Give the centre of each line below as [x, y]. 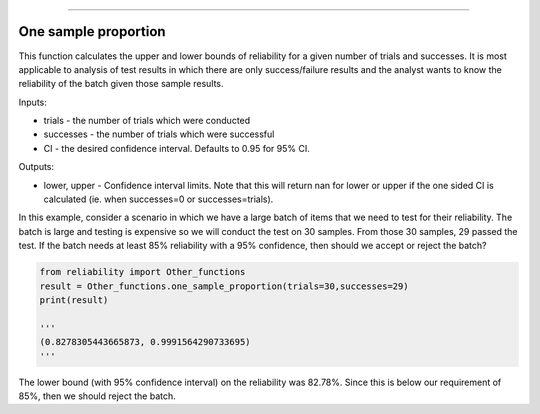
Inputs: [32, 102]
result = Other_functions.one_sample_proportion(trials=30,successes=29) [224, 286]
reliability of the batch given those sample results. [121, 84]
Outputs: [36, 167]
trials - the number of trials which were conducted [147, 121]
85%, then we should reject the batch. [97, 396]
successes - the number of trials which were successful [159, 134]
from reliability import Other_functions [142, 272]
